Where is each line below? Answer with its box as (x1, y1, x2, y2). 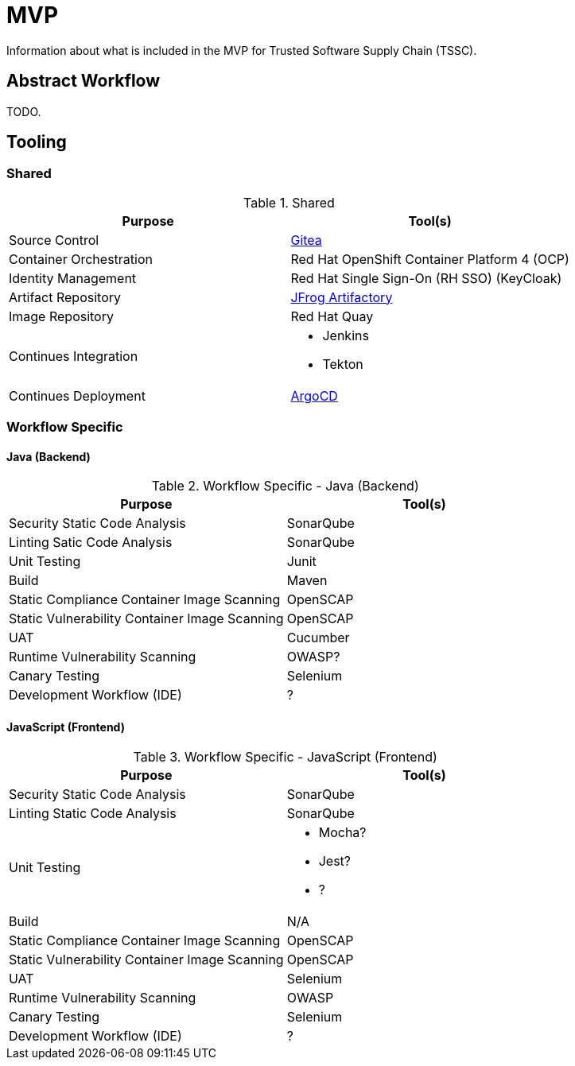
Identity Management (9, 269, 137, 286)
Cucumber (286, 630, 350, 646)
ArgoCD (290, 387, 338, 404)
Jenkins (322, 327, 369, 343)
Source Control (9, 231, 99, 248)
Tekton (322, 355, 363, 372)
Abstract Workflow (6, 71, 161, 91)
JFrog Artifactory (290, 289, 393, 305)
